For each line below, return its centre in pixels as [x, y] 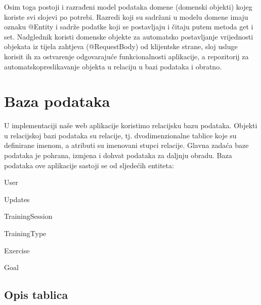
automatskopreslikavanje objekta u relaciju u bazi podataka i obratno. [113, 66]
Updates [17, 199]
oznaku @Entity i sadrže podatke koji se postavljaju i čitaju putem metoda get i [129, 27]
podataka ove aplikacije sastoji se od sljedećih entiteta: [89, 165]
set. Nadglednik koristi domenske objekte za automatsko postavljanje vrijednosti [129, 36]
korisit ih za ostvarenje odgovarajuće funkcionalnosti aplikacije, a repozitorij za [126, 56]
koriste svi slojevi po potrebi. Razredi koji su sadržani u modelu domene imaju [126, 16]
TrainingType [25, 233]
